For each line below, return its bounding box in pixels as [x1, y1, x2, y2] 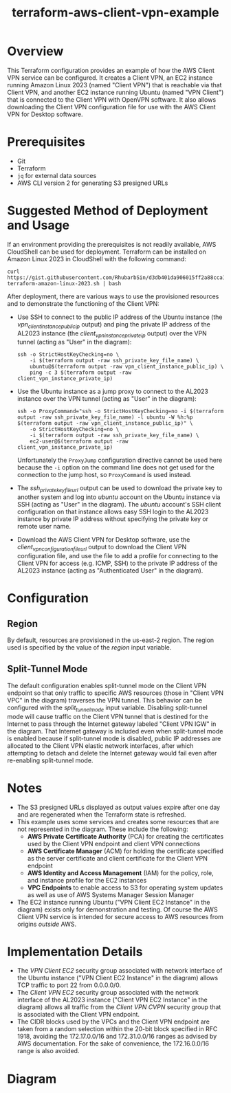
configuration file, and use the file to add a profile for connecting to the [16, 552, 219, 560]
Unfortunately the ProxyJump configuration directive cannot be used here [16, 456, 223, 465]
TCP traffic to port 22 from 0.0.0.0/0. [16, 981, 122, 989]
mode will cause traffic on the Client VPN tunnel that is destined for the [7, 712, 208, 720]
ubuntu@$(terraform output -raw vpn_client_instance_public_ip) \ [30, 363, 224, 371]
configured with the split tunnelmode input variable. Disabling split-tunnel [7, 703, 208, 713]
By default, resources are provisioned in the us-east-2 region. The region [7, 636, 214, 644]
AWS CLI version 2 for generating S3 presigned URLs [16, 179, 168, 187]
